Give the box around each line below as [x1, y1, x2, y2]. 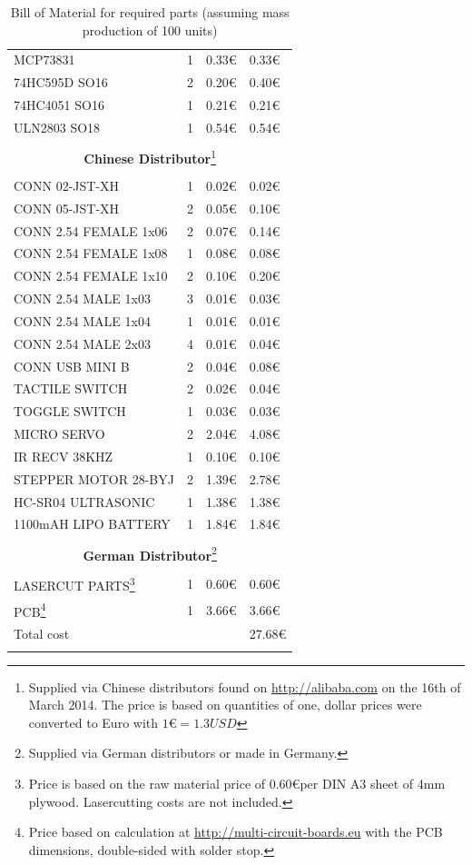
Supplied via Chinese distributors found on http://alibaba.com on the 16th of [28, 677, 461, 696]
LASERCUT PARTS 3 [14, 573, 135, 594]
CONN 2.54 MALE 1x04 [14, 311, 151, 330]
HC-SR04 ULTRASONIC [14, 492, 155, 511]
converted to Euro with [28, 712, 159, 731]
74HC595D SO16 [14, 73, 108, 92]
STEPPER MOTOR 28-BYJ [14, 469, 174, 488]
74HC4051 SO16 [14, 95, 104, 114]
